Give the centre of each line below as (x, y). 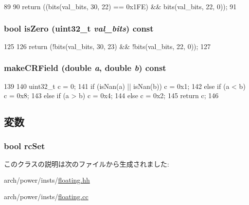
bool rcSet (25, 145)
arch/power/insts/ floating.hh (47, 180)
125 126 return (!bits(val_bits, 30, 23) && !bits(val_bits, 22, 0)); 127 (107, 46)
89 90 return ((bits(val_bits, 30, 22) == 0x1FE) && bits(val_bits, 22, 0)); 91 (120, 6)
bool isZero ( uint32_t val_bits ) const (79, 28)
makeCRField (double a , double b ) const (85, 68)
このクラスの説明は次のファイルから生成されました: (87, 163)
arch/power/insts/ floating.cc (46, 196)
